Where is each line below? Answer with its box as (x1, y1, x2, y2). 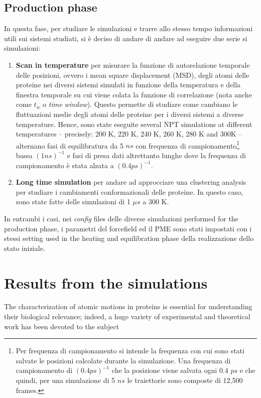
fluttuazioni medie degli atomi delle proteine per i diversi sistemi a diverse (16, 108, 244, 119)
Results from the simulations (4, 272, 208, 293)
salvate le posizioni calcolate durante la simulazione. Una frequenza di (16, 355, 231, 365)
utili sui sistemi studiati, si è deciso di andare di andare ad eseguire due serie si (4, 33, 247, 43)
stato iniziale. (4, 242, 45, 253)
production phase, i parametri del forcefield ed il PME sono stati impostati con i (4, 223, 252, 233)
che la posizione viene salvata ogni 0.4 (111, 365, 228, 375)
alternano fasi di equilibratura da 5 (16, 140, 123, 151)
